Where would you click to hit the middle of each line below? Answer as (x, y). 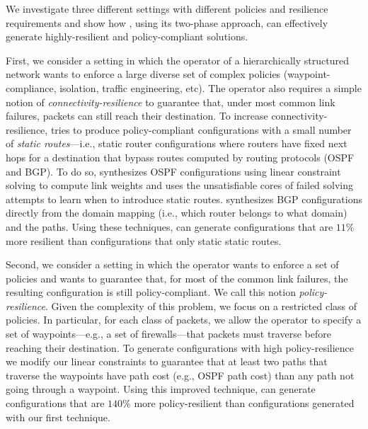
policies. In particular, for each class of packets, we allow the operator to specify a (184, 320)
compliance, (31, 87)
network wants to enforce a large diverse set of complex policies (143, 74)
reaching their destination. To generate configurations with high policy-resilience (180, 347)
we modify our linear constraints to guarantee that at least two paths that (167, 361)
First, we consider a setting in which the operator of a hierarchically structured (177, 60)
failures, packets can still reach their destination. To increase (137, 116)
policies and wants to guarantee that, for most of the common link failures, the (177, 278)
